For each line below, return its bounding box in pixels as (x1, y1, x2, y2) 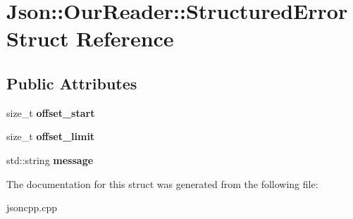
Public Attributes (6, 72, 137, 94)
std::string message (6, 152, 94, 167)
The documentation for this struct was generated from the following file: (6, 176, 318, 191)
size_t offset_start (6, 105, 95, 120)
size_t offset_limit (6, 129, 95, 144)
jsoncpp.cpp (6, 200, 58, 215)
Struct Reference (6, 24, 174, 53)
